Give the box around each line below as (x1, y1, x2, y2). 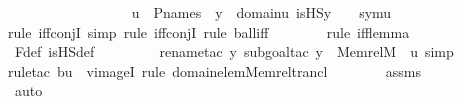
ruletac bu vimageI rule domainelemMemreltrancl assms (8, 60, 421, 81)
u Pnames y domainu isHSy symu (131, 2, 392, 22)
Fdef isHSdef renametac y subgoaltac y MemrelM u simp (14, 41, 454, 62)
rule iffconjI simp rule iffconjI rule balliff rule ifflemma (8, 21, 410, 42)
